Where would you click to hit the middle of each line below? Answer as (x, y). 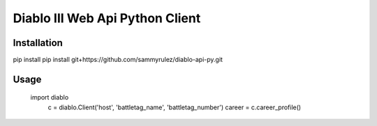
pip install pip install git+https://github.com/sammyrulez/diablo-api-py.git (118, 60)
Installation (38, 43)
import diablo (50, 97)
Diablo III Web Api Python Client (107, 18)
